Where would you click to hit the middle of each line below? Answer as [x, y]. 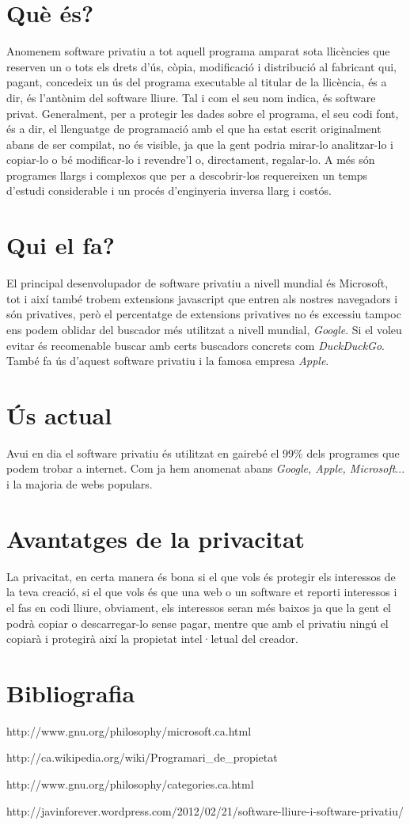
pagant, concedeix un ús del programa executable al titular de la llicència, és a [197, 82]
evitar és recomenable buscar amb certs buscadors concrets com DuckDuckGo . [196, 345]
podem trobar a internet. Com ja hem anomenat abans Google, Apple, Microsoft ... [206, 468]
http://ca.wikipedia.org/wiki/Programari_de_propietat [142, 757]
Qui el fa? [61, 245]
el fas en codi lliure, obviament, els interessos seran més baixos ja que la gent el [199, 607]
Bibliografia [71, 692]
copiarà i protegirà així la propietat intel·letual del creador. [152, 639]
